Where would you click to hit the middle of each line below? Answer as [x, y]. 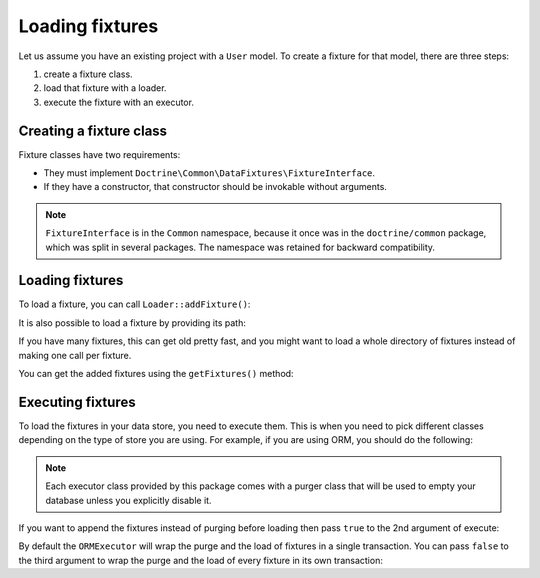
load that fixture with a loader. [105, 88]
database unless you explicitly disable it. [128, 500]
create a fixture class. [88, 74]
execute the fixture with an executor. [119, 102]
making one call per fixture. [75, 355]
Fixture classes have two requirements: [99, 154]
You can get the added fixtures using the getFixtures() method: [156, 374]
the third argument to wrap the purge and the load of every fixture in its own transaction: [201, 560]
